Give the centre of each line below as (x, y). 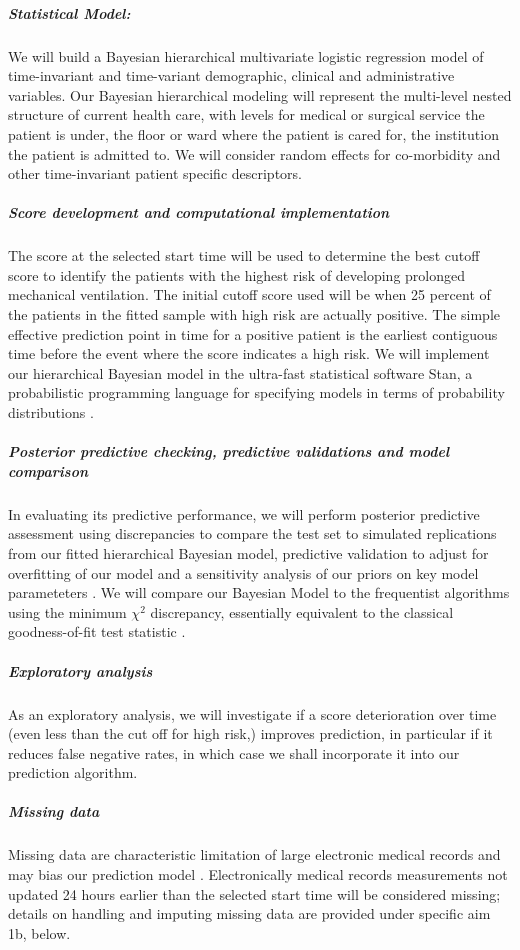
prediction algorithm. (73, 772)
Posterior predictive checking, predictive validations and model (229, 451)
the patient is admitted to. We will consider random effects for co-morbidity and (254, 153)
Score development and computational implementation (199, 212)
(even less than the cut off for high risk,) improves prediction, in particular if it (250, 733)
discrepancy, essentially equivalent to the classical (302, 611)
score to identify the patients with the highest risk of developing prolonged (237, 274)
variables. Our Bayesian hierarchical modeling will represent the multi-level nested (260, 94)
